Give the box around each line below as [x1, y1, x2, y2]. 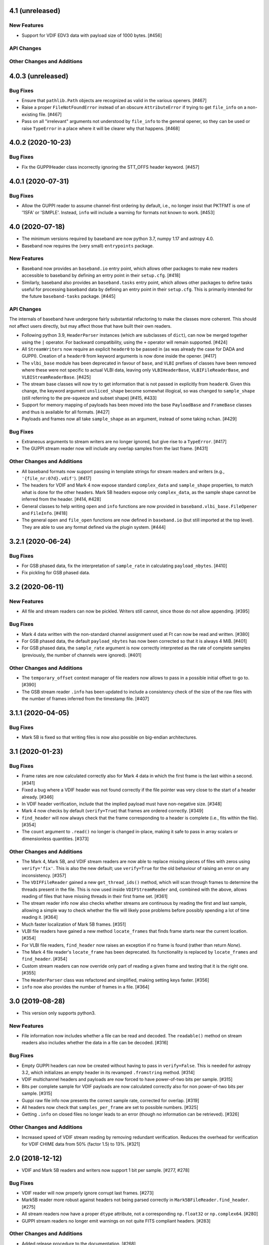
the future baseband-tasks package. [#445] [21, 293, 116, 299]
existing [21, 111, 38, 117]
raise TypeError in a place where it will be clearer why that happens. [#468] [21, 125, 180, 131]
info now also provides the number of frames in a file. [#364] [21, 984, 149, 990]
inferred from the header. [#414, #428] [21, 496, 102, 502]
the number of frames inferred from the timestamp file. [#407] [21, 696, 149, 702]
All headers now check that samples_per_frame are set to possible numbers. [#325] [21, 1104, 199, 1110]
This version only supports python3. [21, 1010, 96, 1016]
